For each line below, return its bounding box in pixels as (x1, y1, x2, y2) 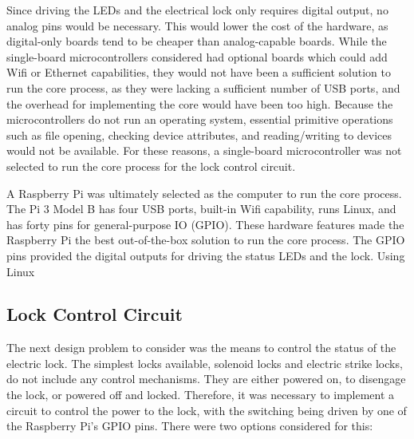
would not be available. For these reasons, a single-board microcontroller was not (6, 142, 402, 159)
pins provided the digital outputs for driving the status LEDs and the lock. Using (6, 247, 405, 263)
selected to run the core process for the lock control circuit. (6, 157, 296, 174)
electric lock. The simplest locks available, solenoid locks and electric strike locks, (6, 354, 403, 371)
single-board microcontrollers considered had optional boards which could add (6, 48, 388, 65)
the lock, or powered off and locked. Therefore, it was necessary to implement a (6, 386, 395, 403)
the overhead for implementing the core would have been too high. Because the (6, 95, 393, 112)
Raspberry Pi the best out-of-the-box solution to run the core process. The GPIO (6, 231, 405, 248)
